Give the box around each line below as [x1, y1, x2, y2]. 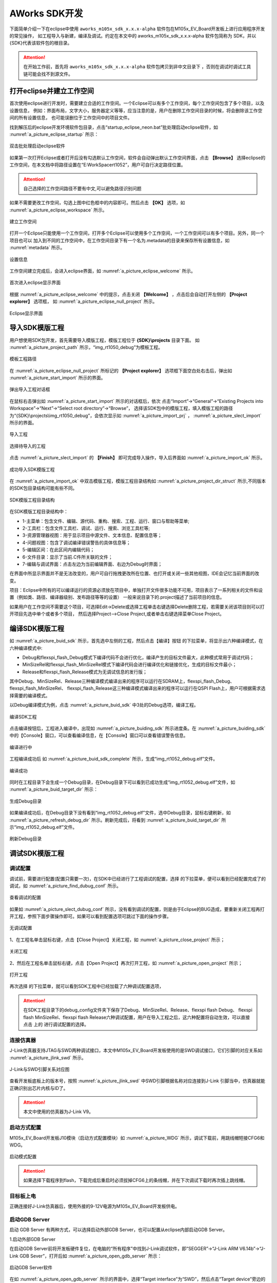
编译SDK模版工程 [9, 624, 65, 633]
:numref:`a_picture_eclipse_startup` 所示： [9, 131, 99, 137]
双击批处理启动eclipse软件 [9, 143, 66, 149]
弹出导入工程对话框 [9, 386, 50, 393]
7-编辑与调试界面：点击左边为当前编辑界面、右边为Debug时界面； [22, 561, 163, 567]
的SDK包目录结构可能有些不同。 [9, 485, 77, 491]
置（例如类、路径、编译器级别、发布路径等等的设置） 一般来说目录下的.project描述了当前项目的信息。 [9, 594, 225, 600]
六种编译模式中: [9, 645, 43, 651]
